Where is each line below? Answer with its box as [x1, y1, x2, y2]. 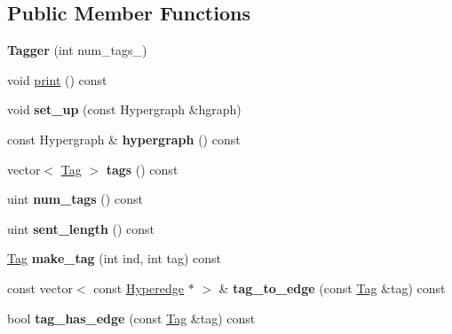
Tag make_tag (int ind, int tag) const [7, 249, 222, 268]
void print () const [7, 70, 107, 89]
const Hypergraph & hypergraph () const [7, 129, 241, 148]
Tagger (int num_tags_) [7, 41, 147, 59]
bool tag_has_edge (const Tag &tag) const [7, 308, 256, 327]
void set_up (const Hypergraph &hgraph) [7, 100, 242, 119]
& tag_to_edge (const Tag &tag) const [218, 278, 446, 297]
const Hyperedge [93, 278, 184, 297]
